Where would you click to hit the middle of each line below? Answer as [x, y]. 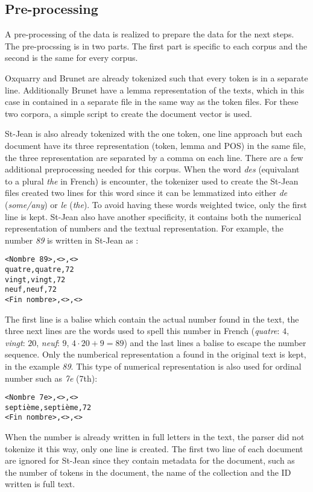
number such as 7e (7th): [51, 378]
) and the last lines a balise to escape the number [215, 342]
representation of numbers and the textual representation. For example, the [144, 228]
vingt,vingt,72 [35, 279]
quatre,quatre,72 [40, 269]
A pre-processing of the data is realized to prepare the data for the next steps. [150, 34]
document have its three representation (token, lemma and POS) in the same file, [156, 145]
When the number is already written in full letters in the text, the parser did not [155, 437]
